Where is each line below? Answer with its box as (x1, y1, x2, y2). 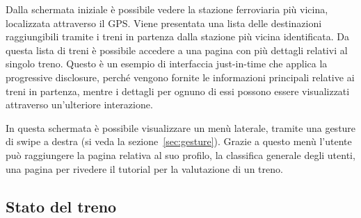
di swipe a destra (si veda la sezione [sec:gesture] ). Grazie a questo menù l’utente (6, 134, 352, 149)
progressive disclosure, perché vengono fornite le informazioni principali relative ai (6, 69, 355, 84)
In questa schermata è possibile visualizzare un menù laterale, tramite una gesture (6, 120, 356, 135)
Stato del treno (6, 195, 117, 217)
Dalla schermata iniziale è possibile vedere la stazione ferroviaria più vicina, (6, 2, 328, 16)
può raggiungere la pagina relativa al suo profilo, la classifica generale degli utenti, (6, 147, 355, 162)
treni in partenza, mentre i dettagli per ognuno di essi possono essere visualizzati (6, 83, 350, 98)
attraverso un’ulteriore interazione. (6, 97, 153, 112)
